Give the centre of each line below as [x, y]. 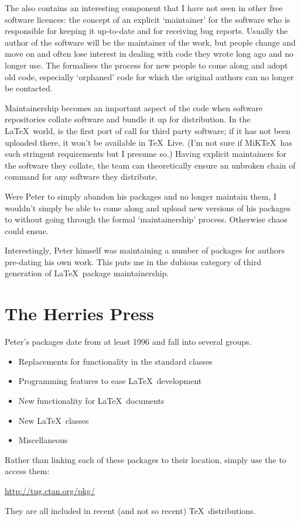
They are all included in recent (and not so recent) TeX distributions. [130, 510]
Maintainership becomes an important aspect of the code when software [134, 107]
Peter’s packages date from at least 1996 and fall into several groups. [128, 342]
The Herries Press [79, 313]
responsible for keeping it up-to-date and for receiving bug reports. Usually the [146, 31]
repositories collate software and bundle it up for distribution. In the [128, 119]
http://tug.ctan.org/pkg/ [50, 490]
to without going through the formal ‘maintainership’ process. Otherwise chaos [146, 219]
